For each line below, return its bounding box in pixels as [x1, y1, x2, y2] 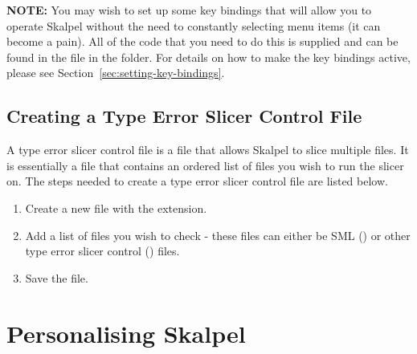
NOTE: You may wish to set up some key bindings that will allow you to [6, 2, 372, 18]
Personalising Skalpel [6, 316, 246, 349]
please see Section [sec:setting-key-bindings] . [6, 64, 225, 81]
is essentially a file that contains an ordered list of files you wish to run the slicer [6, 157, 404, 173]
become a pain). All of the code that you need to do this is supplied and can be [6, 33, 399, 50]
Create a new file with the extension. [25, 199, 207, 216]
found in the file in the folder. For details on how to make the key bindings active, [6, 48, 411, 65]
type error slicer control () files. [25, 242, 180, 259]
